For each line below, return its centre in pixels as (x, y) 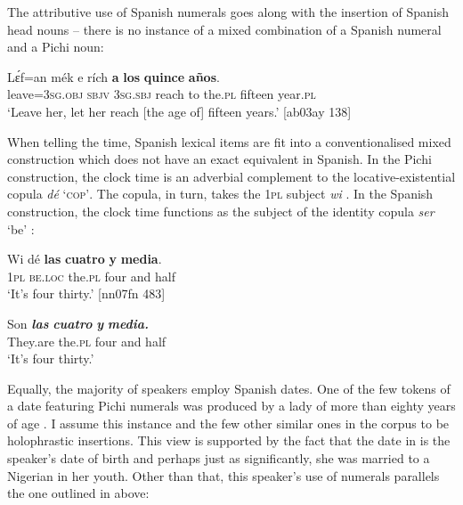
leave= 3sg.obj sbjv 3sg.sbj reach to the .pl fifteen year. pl (162, 94)
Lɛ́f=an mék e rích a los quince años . (114, 76)
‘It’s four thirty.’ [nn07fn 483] (86, 293)
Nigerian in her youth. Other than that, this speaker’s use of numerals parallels (223, 475)
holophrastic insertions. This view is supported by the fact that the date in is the (229, 440)
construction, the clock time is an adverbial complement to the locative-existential (231, 176)
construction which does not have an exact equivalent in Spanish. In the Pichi (219, 159)
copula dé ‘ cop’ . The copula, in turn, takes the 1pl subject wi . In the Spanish (220, 194)
